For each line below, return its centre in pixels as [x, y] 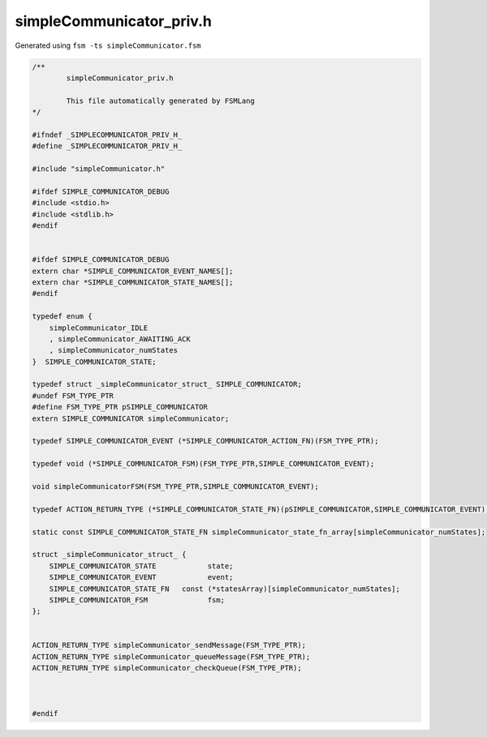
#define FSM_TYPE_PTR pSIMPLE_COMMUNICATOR [120, 407]
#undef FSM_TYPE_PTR [73, 396]
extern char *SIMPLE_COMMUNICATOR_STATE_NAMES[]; [133, 282]
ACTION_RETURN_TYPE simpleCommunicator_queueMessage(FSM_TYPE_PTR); [171, 656]
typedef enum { [62, 317]
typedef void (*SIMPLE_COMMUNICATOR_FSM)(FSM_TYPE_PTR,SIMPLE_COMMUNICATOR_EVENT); [203, 464]
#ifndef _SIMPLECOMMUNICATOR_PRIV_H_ [107, 135]
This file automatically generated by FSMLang [160, 101]
